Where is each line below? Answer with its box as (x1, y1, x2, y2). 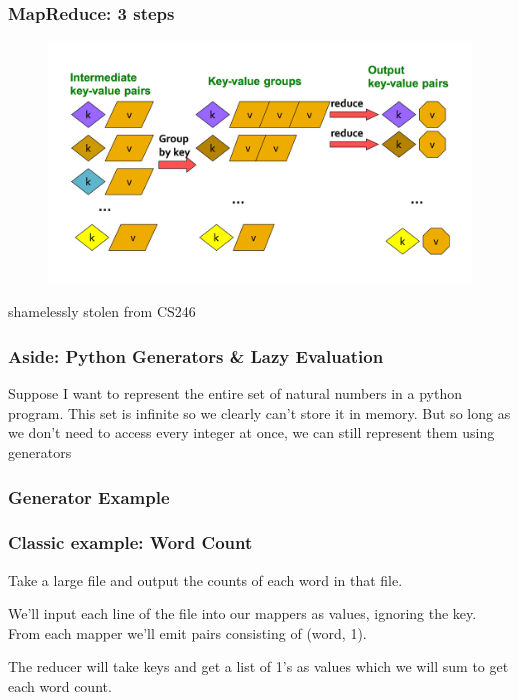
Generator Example (8, 484, 170, 509)
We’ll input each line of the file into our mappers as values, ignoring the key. (8, 603, 477, 624)
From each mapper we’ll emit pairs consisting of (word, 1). (8, 622, 367, 643)
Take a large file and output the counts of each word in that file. (8, 569, 403, 590)
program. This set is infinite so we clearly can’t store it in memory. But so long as (8, 402, 511, 423)
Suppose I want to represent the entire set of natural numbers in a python (8, 383, 462, 404)
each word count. (8, 676, 112, 697)
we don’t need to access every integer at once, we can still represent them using (8, 422, 495, 443)
